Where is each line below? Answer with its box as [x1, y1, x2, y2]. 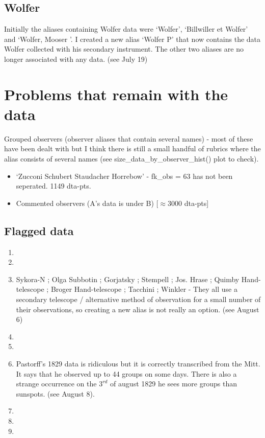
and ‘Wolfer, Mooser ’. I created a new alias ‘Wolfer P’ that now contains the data [4, 33, 261, 44]
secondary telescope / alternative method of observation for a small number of [16, 294, 261, 305]
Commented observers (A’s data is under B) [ [16, 197, 158, 208]
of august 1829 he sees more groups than [110, 378, 237, 389]
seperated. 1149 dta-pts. [16, 180, 91, 191]
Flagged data [4, 222, 74, 238]
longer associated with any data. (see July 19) [4, 53, 148, 64]
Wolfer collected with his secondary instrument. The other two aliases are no [4, 43, 244, 54]
